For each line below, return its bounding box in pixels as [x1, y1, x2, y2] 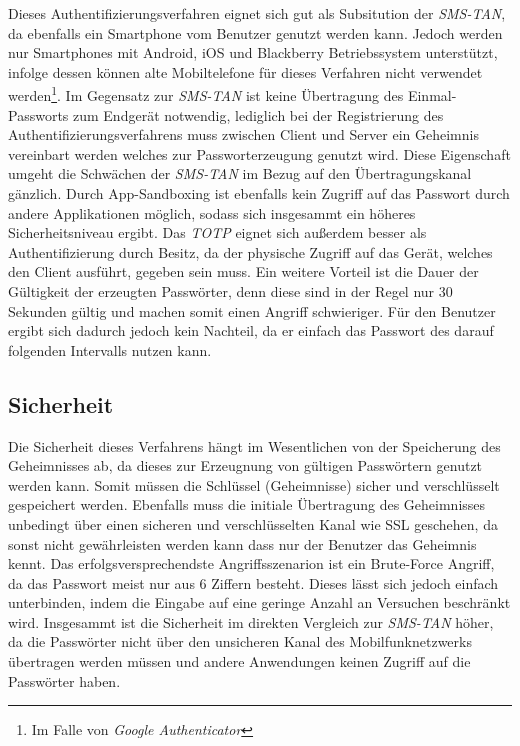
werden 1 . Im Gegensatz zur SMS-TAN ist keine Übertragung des [8, 82, 404, 106]
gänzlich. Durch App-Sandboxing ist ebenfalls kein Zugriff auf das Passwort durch [8, 183, 510, 203]
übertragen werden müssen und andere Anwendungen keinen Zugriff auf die [8, 651, 471, 672]
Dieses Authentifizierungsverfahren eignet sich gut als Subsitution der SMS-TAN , [8, 3, 506, 23]
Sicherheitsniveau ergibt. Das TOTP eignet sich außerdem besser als [8, 222, 427, 243]
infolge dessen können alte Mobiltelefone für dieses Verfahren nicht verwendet [8, 61, 483, 82]
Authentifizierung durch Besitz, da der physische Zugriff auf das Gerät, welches [8, 241, 493, 262]
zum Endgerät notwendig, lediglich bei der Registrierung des [73, 104, 444, 125]
